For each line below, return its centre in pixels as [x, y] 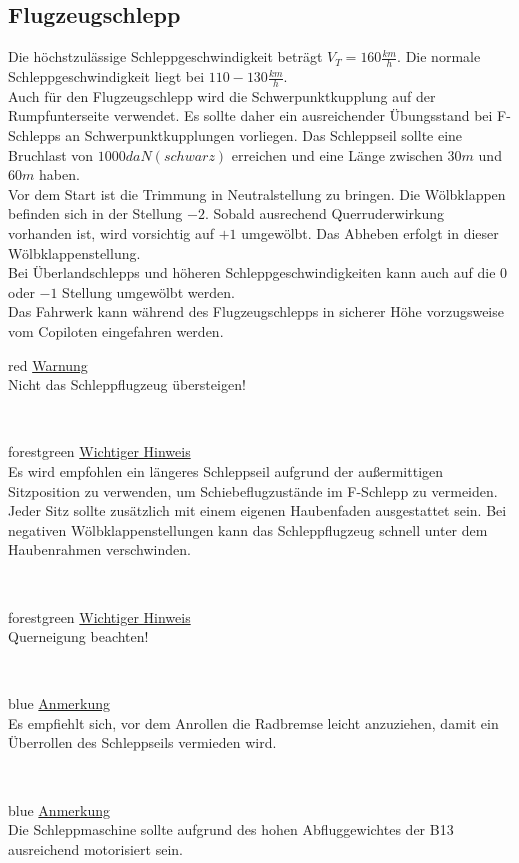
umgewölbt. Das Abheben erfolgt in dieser [370, 233]
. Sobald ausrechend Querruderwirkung [324, 213]
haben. [59, 174]
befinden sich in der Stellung [95, 213]
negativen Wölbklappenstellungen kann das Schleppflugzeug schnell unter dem [248, 529]
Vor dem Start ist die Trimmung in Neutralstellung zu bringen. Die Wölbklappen [257, 193]
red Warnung [48, 364]
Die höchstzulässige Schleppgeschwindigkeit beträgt [165, 56]
